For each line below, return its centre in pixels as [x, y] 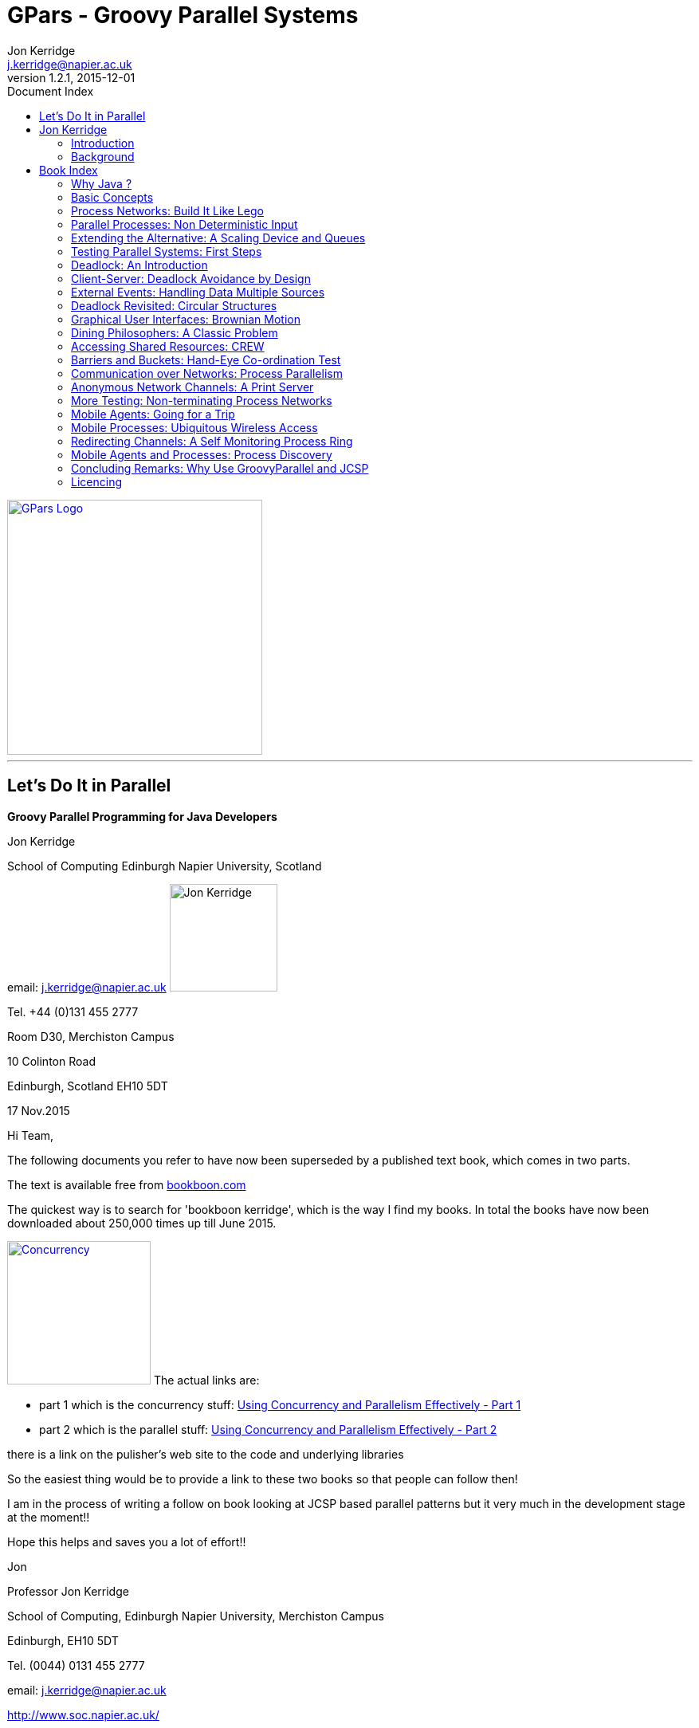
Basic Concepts [112, 197]
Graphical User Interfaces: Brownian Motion [186, 319]
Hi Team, [31, 1135]
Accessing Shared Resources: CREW [168, 346]
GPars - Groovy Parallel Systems [183, 15]
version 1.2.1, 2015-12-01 [71, 77]
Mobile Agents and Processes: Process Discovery [202, 454]
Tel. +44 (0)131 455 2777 [73, 1011]
